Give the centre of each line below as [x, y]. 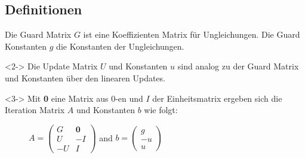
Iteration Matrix [35, 110]
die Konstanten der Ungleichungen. [120, 46]
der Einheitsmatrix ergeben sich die [217, 98]
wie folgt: [161, 110]
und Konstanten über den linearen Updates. [85, 78]
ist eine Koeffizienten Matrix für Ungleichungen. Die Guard [192, 34]
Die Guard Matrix [38, 34]
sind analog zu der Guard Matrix [238, 66]
